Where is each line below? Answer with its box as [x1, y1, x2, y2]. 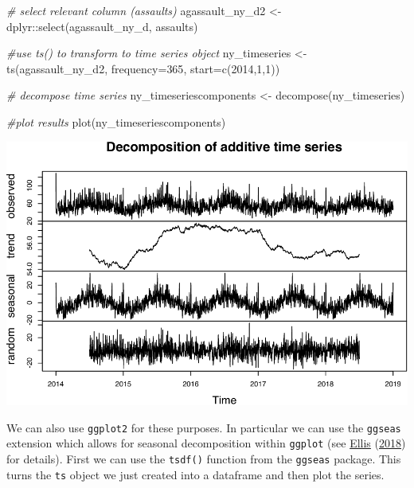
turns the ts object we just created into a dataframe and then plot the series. [6, 466, 385, 482]
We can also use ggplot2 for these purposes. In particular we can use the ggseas [6, 419, 401, 435]
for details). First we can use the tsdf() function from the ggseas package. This [6, 450, 401, 467]
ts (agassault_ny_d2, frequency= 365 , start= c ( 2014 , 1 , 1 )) [6, 60, 280, 76]
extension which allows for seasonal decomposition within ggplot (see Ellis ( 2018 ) [6, 435, 406, 451]
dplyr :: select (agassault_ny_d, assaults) [6, 18, 198, 34]
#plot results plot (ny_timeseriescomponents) [6, 113, 226, 130]
